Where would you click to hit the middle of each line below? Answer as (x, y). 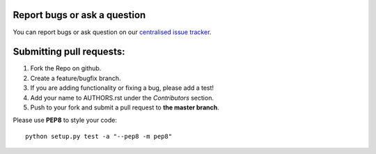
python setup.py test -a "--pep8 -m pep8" (99, 136)
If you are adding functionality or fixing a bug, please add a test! (122, 88)
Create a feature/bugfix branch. (76, 78)
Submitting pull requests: (69, 52)
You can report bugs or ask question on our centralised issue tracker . (112, 32)
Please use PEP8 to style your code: (65, 120)
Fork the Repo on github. (66, 68)
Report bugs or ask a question (79, 15)
